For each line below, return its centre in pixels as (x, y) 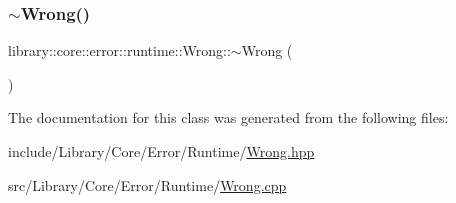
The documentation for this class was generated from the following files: (228, 117)
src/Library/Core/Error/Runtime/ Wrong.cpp (147, 184)
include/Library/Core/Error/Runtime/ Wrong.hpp (161, 151)
